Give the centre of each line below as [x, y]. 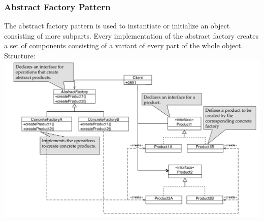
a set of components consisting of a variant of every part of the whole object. [124, 45]
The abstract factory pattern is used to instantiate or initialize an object [117, 26]
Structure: [20, 55]
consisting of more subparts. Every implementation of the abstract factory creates [131, 35]
